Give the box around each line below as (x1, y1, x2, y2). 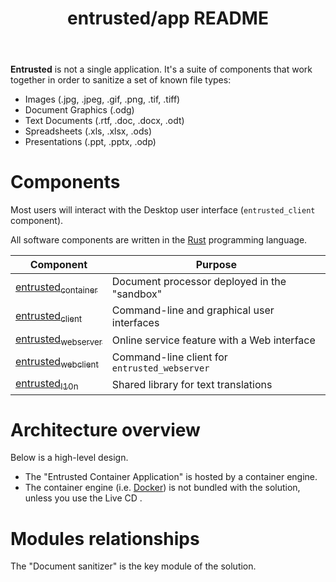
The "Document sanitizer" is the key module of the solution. (10, 560, 257, 572)
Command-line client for (111, 350, 228, 364)
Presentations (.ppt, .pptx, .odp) (24, 136, 157, 148)
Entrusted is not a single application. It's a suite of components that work (10, 63, 313, 76)
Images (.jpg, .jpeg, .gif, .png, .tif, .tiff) (24, 93, 181, 106)
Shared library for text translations (111, 377, 273, 391)
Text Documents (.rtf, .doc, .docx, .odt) (24, 115, 185, 127)
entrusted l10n (15, 377, 79, 392)
